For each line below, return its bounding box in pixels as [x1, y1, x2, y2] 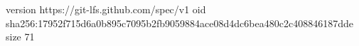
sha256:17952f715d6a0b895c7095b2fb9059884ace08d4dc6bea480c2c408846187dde [6, 15, 353, 30]
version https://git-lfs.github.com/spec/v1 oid [6, 2, 206, 16]
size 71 [6, 29, 35, 44]
